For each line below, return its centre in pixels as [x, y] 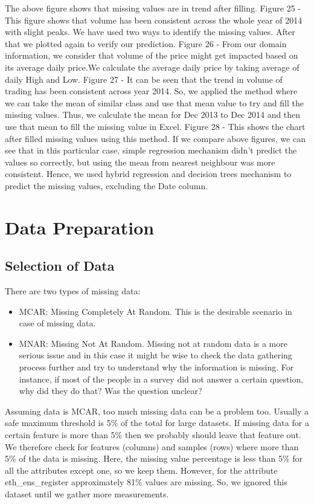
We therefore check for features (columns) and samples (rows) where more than [152, 446]
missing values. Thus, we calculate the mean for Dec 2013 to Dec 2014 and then [153, 115]
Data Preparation [80, 227]
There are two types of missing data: [73, 291]
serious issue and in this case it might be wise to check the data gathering [155, 355]
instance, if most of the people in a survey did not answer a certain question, [161, 379]
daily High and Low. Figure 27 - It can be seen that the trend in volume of [144, 79]
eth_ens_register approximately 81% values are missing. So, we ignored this [146, 482]
